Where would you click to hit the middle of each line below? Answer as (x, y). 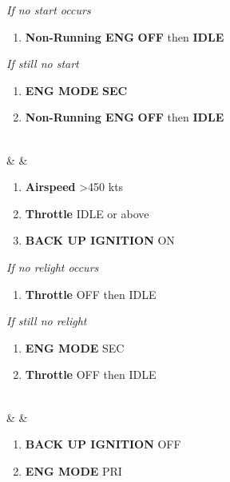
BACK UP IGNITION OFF (103, 444)
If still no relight (47, 321)
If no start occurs (49, 10)
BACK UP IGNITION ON (100, 240)
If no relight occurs (53, 267)
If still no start (43, 64)
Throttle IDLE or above (87, 213)
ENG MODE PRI (73, 470)
